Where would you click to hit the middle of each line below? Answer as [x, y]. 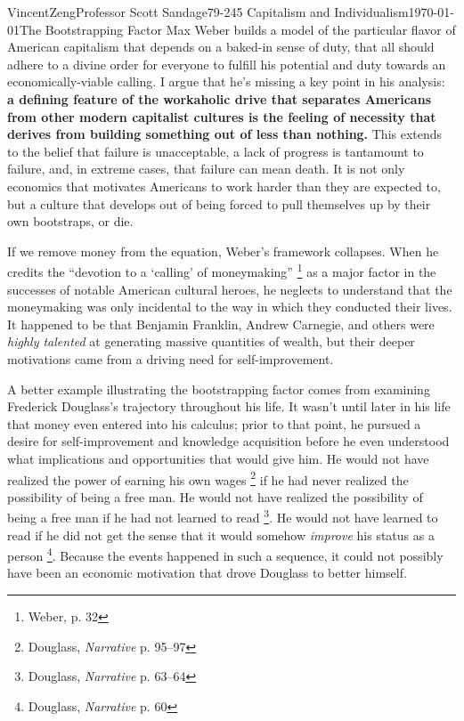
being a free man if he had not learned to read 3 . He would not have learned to [223, 516]
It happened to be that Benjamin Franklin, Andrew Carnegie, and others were [221, 324]
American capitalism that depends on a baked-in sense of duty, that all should [221, 47]
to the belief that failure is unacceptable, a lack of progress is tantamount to [216, 151]
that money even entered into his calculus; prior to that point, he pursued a [214, 423]
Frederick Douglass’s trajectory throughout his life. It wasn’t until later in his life [229, 406]
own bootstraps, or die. [70, 221]
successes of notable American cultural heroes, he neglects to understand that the [230, 289]
